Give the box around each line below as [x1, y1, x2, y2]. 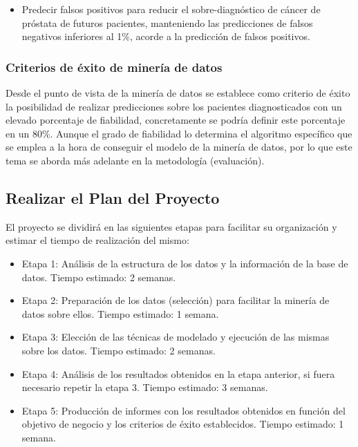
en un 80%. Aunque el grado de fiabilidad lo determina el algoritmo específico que [6, 126, 352, 140]
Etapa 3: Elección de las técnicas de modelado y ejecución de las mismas [21, 330, 330, 344]
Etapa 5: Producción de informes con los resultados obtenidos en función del [21, 403, 346, 417]
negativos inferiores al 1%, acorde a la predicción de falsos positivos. [21, 29, 310, 44]
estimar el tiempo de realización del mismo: [6, 233, 189, 247]
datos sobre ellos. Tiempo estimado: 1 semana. [21, 306, 219, 321]
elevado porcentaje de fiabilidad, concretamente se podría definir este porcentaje [6, 113, 346, 127]
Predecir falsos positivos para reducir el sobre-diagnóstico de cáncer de [21, 2, 321, 16]
